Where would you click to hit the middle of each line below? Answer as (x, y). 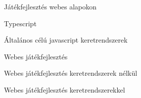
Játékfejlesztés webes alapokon (50, 6)
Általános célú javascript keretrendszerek (66, 40)
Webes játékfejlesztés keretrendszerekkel (65, 89)
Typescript (20, 23)
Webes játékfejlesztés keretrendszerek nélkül (71, 73)
